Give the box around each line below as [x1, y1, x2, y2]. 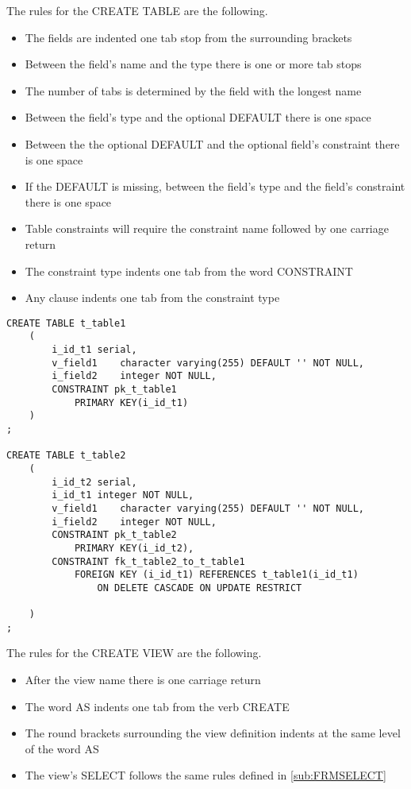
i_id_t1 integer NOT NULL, [52, 489, 194, 501]
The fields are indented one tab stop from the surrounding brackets [25, 29, 352, 45]
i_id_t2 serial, [52, 476, 137, 488]
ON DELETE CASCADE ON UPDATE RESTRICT [97, 582, 302, 594]
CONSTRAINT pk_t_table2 [52, 529, 177, 541]
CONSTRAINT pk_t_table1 [52, 384, 177, 395]
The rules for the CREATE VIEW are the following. [6, 644, 262, 661]
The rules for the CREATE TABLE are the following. [6, 2, 268, 18]
